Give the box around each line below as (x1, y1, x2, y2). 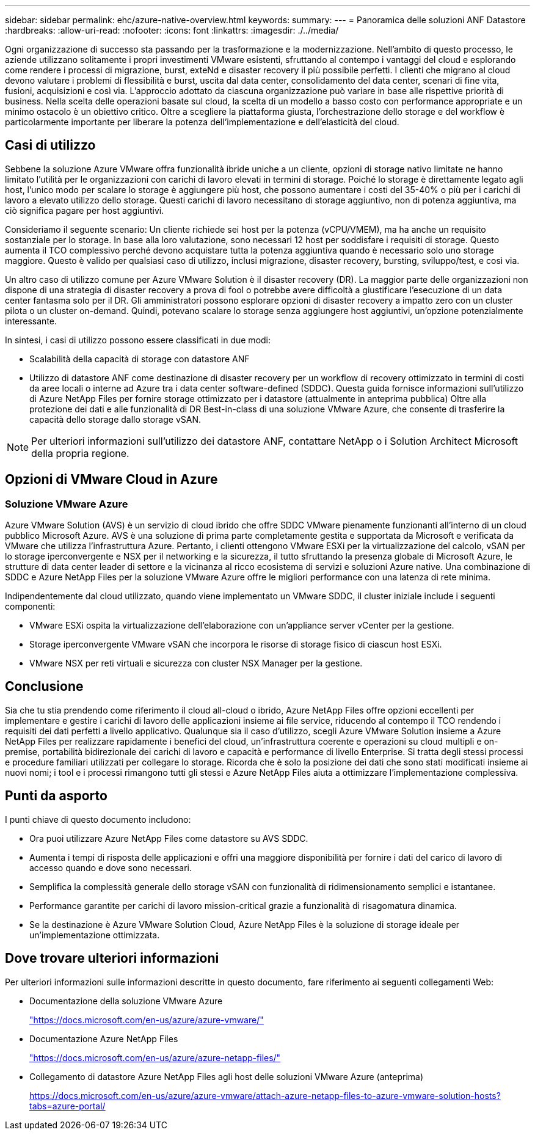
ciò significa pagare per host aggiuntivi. (5, 205, 164, 216)
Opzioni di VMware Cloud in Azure (5, 472, 218, 487)
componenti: (5, 601, 56, 612)
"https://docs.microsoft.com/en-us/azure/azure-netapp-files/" (29, 1052, 281, 1063)
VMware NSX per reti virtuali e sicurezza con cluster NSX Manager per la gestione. (29, 658, 363, 669)
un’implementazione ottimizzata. (29, 929, 160, 940)
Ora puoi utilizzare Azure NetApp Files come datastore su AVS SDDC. (29, 833, 308, 844)
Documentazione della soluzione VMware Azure (29, 995, 223, 1006)
